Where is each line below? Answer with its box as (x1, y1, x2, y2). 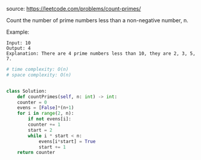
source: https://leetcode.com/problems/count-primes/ (6, 5, 141, 12)
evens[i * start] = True (38, 138, 96, 144)
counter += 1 (28, 122, 61, 128)
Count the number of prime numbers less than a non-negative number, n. (6, 17, 188, 23)
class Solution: (6, 88, 47, 94)
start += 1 (38, 144, 66, 150)
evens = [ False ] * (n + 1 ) (17, 105, 74, 111)
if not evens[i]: (28, 116, 71, 122)
